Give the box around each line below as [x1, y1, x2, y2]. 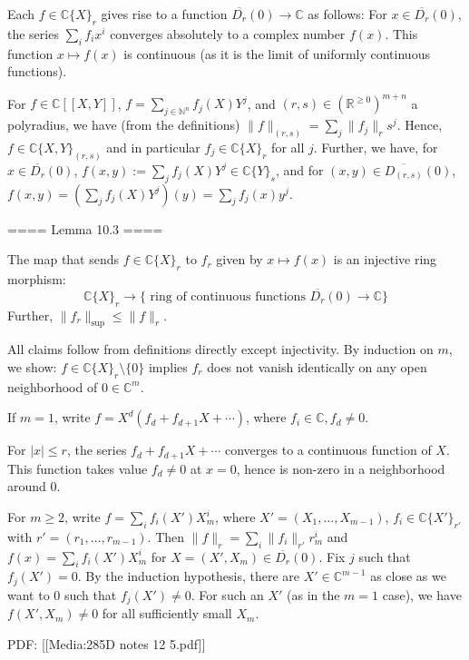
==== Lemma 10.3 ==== [7, 219, 163, 238]
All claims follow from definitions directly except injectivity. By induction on [7, 340, 434, 359]
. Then [147, 527, 185, 546]
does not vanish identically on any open [207, 357, 427, 376]
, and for [275, 160, 324, 179]
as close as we [370, 566, 446, 586]
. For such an [191, 585, 264, 604]
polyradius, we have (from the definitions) [7, 115, 240, 134]
